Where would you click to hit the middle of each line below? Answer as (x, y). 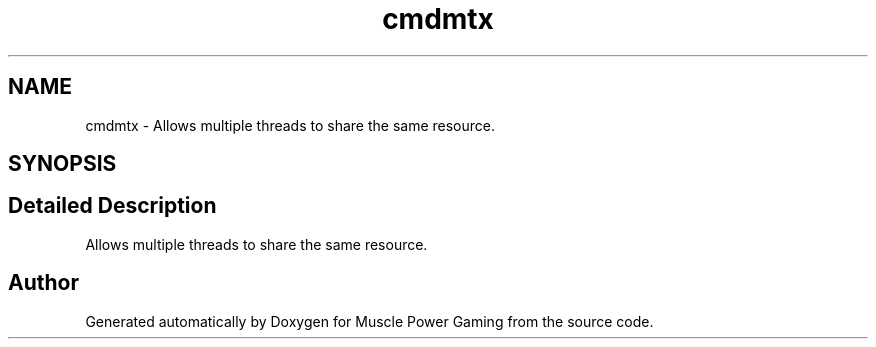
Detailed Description (112, 206)
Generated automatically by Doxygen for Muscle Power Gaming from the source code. (369, 321)
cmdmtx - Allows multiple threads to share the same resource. (290, 125)
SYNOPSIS (62, 164)
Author (43, 283)
